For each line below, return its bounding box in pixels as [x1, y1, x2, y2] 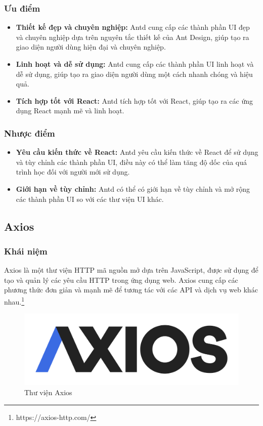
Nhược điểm [4, 126, 55, 139]
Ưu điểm [4, 2, 40, 14]
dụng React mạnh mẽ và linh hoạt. [16, 105, 124, 116]
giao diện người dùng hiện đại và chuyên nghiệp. [16, 41, 166, 52]
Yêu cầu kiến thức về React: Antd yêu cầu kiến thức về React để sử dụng [16, 147, 258, 157]
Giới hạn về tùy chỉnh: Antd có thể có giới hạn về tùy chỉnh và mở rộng [16, 183, 250, 194]
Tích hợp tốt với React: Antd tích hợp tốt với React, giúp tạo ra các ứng [16, 95, 253, 106]
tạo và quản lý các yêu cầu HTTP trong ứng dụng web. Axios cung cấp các [4, 274, 238, 285]
